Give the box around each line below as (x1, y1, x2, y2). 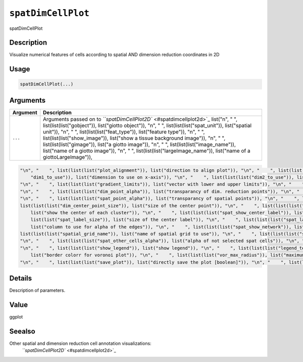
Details (9, 274, 32, 283)
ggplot (9, 314, 23, 320)
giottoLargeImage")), (43, 153, 93, 160)
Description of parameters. (9, 287, 66, 293)
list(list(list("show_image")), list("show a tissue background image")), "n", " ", (43, 134, 226, 142)
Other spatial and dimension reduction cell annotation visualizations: (9, 340, 151, 346)
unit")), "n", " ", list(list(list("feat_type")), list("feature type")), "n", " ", (43, 128, 205, 135)
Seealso (9, 327, 35, 336)
